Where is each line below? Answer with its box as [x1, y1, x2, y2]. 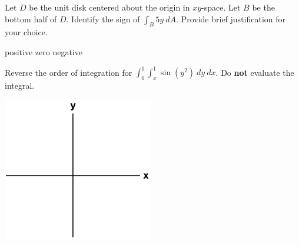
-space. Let [201, 1, 241, 13]
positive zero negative [5, 45, 82, 58]
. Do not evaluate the [215, 66, 294, 78]
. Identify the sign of [66, 12, 140, 25]
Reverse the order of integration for [5, 66, 132, 78]
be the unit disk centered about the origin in [29, 1, 190, 13]
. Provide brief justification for [176, 12, 286, 25]
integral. [5, 79, 35, 91]
